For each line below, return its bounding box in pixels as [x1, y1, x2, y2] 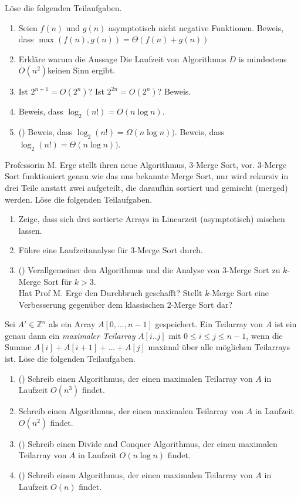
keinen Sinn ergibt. [48, 64, 116, 76]
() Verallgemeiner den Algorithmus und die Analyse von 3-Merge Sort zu [18, 263, 280, 276]
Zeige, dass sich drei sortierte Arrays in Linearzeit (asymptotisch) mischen [18, 213, 285, 225]
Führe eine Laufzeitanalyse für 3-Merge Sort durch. [18, 244, 203, 256]
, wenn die [246, 329, 283, 341]
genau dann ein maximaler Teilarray [5, 329, 136, 341]
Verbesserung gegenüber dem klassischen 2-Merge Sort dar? [18, 298, 233, 310]
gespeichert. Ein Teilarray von [155, 318, 263, 330]
